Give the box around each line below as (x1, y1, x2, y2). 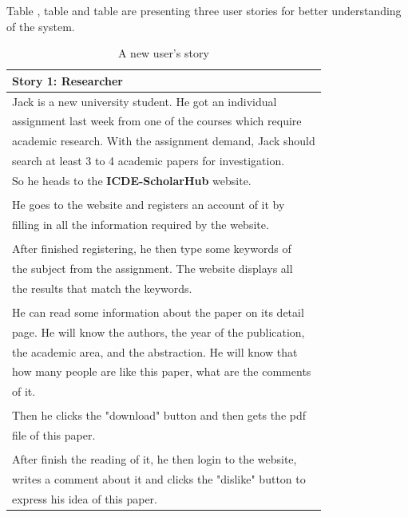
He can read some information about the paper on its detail (12, 303, 304, 320)
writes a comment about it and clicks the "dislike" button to (12, 471, 306, 487)
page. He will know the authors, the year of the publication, (12, 323, 305, 340)
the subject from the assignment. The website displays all (12, 259, 293, 276)
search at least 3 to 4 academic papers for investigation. (12, 152, 285, 169)
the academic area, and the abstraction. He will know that (12, 343, 298, 360)
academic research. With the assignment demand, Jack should (12, 132, 315, 149)
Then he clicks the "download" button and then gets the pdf (12, 407, 307, 424)
